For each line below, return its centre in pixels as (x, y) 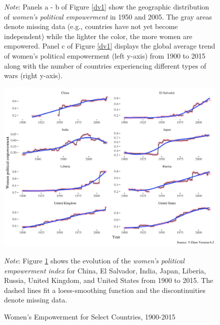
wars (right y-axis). (33, 75)
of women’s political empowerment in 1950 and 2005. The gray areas (108, 16)
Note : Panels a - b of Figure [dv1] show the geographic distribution (107, 7)
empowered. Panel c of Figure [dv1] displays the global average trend (110, 46)
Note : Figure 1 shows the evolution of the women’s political (94, 260)
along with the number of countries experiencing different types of (105, 65)
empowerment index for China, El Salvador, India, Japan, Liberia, (105, 270)
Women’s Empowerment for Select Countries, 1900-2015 (90, 316)
